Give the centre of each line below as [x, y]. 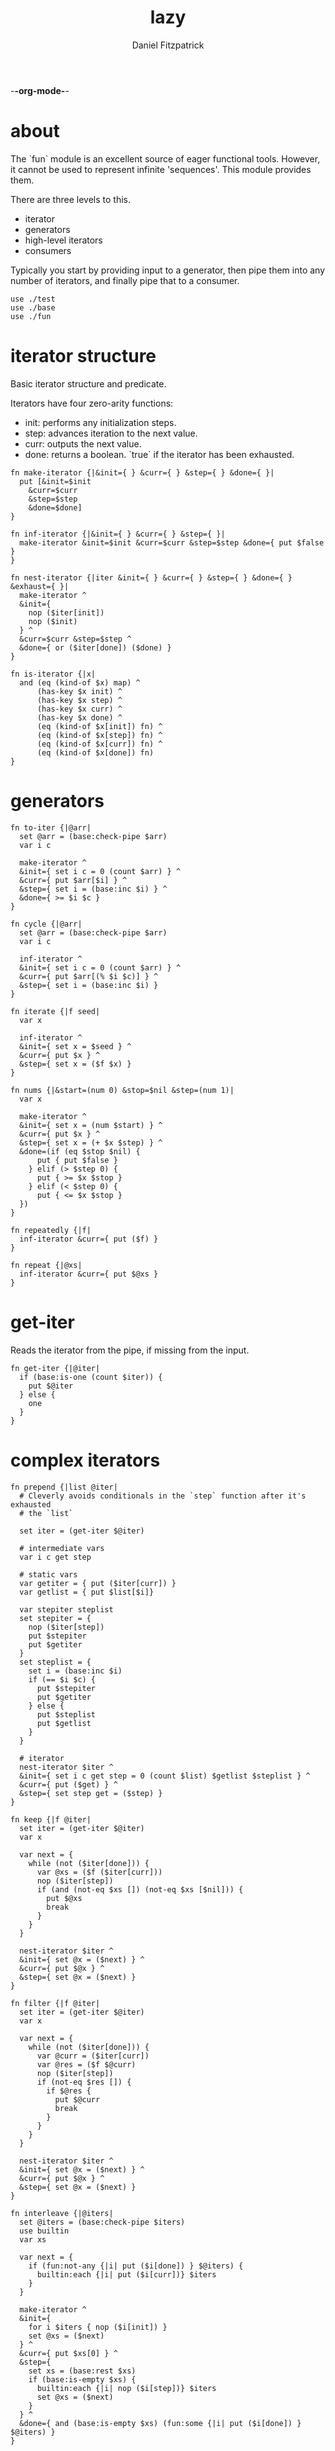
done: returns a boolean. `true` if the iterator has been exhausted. [159, 454]
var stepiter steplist [66, 1609]
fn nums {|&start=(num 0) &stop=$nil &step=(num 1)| [122, 1090]
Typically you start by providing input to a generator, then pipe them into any [168, 270]
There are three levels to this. [70, 199]
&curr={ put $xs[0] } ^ [68, 2353]
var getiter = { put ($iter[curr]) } [98, 1583]
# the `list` [46, 1513]
